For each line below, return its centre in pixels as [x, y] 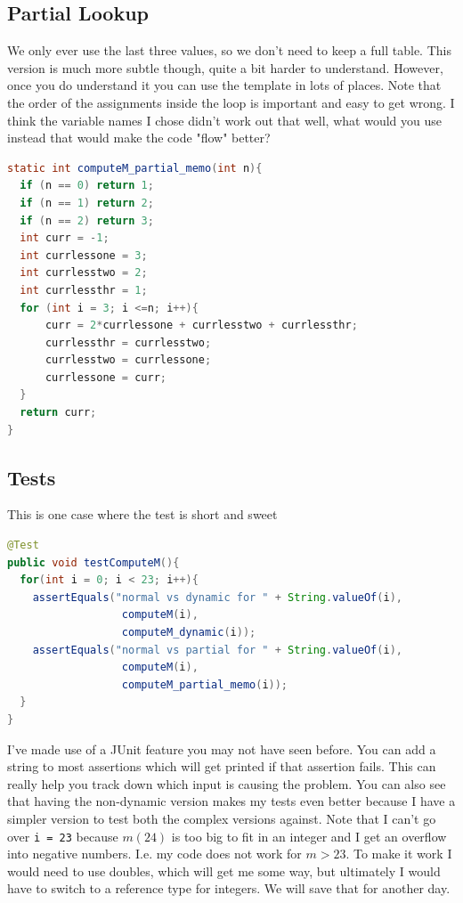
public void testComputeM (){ [93, 562]
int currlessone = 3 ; [84, 255]
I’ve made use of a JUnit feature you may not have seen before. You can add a [222, 748]
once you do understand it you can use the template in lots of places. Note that [224, 85]
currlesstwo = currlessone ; [128, 360]
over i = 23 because [63, 836]
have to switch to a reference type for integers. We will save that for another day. [229, 888]
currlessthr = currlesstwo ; [128, 342]
